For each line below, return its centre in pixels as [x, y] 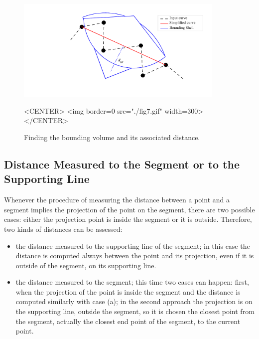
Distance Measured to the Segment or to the [122, 164]
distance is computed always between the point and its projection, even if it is [135, 255]
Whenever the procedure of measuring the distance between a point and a [117, 200]
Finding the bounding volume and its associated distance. [112, 137]
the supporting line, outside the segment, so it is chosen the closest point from [135, 311]
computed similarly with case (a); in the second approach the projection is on [134, 301]
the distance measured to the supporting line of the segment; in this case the [133, 246]
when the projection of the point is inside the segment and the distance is [128, 291]
